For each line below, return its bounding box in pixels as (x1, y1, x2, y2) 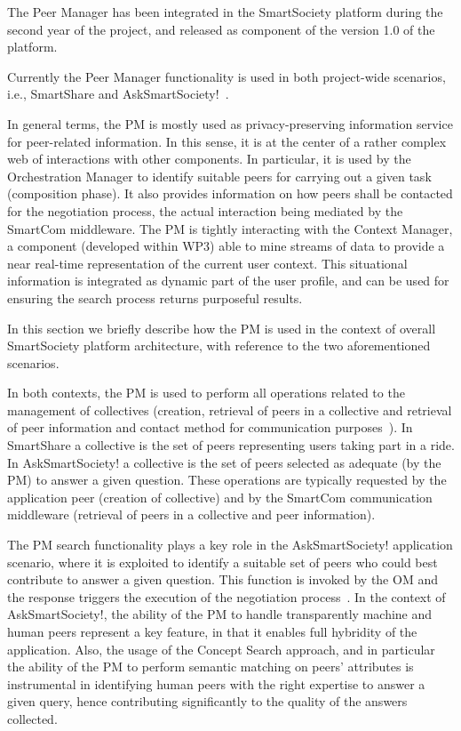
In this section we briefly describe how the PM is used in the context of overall (7, 318, 436, 337)
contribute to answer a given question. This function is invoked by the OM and (7, 570, 438, 589)
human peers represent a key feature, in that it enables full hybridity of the (7, 623, 417, 640)
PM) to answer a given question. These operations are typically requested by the (7, 470, 447, 489)
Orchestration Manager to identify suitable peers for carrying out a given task (7, 166, 432, 185)
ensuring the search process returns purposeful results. (7, 288, 303, 307)
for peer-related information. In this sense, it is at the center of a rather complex (7, 132, 447, 150)
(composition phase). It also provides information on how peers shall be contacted (7, 184, 453, 203)
